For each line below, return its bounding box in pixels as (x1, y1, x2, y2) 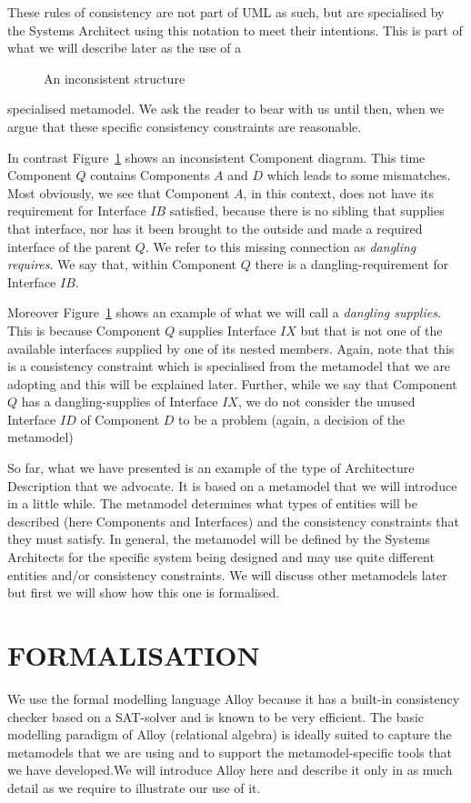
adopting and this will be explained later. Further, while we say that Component (7, 374, 457, 393)
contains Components (90, 166, 210, 185)
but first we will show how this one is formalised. (7, 583, 280, 602)
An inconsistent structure (44, 68, 185, 87)
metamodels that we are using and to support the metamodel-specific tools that (7, 742, 452, 761)
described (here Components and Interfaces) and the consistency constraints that (7, 511, 459, 530)
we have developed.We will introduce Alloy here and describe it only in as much (7, 760, 453, 779)
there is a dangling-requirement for (255, 255, 449, 274)
